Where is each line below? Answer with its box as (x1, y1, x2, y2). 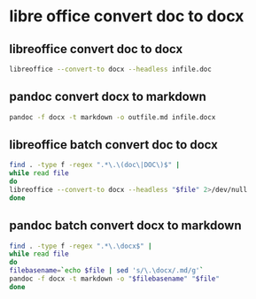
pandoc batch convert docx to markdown (9, 218, 242, 234)
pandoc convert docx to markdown (9, 89, 206, 104)
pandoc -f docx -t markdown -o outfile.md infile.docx (9, 112, 216, 121)
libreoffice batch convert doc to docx (9, 137, 219, 152)
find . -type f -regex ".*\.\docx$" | (9, 241, 152, 250)
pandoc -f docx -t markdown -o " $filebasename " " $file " (9, 274, 220, 284)
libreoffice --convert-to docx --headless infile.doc (9, 65, 213, 73)
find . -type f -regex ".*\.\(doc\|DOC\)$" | (9, 161, 180, 170)
